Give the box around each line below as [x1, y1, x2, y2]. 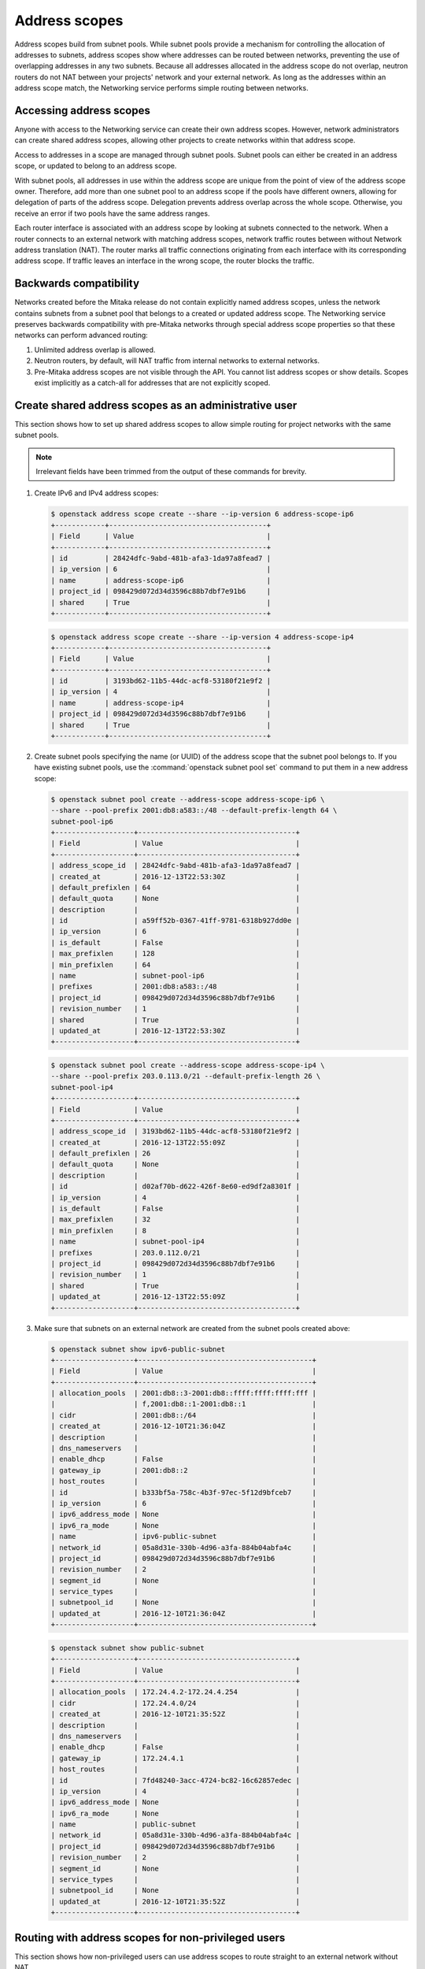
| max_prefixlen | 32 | [50, 1215, 301, 1224]
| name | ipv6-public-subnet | [50, 1532, 317, 1541]
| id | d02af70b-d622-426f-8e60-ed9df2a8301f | [50, 1182, 301, 1191]
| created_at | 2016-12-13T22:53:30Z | [50, 872, 301, 881]
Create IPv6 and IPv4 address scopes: [34, 488, 159, 498]
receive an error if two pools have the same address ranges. [14, 209, 210, 218]
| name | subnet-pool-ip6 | [50, 971, 301, 981]
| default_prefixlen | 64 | [50, 883, 301, 892]
